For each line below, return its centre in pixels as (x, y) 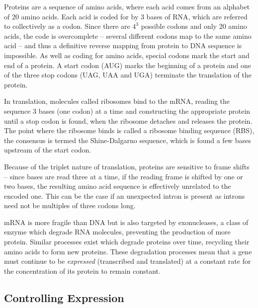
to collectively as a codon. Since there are (67, 26)
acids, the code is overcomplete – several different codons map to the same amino (128, 36)
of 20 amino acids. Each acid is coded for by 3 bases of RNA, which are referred (126, 16)
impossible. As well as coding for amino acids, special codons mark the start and (127, 55)
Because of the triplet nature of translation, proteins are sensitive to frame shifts (127, 166)
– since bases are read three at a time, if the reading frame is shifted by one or (124, 176)
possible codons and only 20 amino (194, 26)
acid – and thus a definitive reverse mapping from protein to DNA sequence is (123, 45)
